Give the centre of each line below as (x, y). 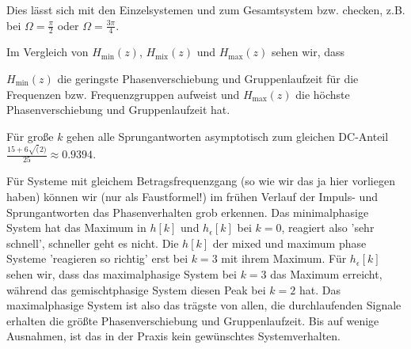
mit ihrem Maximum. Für (284, 258)
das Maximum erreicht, (326, 273)
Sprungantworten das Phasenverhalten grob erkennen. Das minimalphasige (188, 212)
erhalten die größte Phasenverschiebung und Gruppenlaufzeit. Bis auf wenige (193, 320)
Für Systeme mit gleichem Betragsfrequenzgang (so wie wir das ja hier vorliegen (201, 181)
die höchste (323, 94)
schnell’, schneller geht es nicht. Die (93, 243)
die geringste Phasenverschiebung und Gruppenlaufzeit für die (208, 79)
